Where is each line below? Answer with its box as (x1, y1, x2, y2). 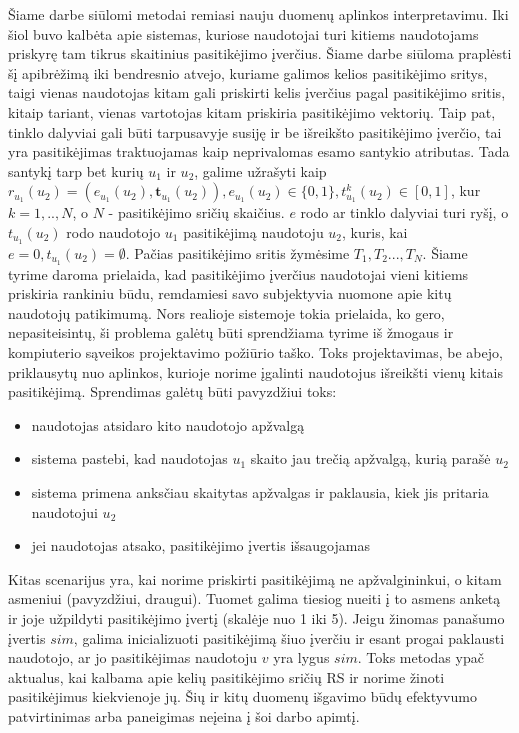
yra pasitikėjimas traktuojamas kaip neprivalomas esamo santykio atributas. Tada (8, 141, 510, 162)
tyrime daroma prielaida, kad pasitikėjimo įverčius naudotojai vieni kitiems (8, 263, 469, 284)
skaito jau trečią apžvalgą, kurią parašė (250, 448, 491, 469)
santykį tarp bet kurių (8, 160, 144, 181)
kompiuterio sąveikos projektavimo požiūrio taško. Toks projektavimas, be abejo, (8, 342, 503, 363)
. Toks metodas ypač (357, 647, 484, 668)
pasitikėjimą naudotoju (183, 221, 324, 242)
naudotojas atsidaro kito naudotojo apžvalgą (31, 414, 305, 435)
